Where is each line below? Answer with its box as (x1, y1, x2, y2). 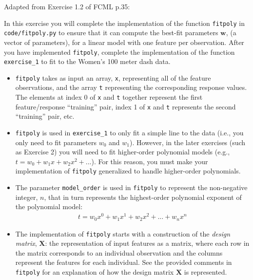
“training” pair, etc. (15, 111, 75, 121)
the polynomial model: (15, 201, 83, 212)
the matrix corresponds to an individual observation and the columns (15, 247, 223, 258)
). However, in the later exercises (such (130, 137, 246, 147)
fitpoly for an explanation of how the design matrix (15, 266, 174, 277)
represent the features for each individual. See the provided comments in (15, 257, 232, 267)
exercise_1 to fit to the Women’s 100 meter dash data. (4, 56, 171, 66)
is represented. (184, 266, 227, 277)
